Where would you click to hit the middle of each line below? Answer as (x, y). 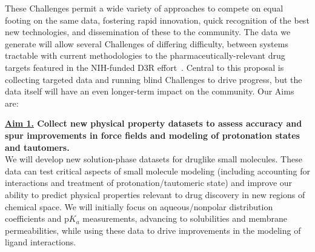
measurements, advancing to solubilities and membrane (185, 218)
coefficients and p (37, 218)
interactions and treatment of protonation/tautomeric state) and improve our (149, 183)
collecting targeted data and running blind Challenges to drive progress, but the (154, 79)
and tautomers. (37, 147)
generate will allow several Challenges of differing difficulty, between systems (147, 43)
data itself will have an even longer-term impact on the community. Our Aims (150, 91)
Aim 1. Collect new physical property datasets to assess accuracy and (154, 123)
